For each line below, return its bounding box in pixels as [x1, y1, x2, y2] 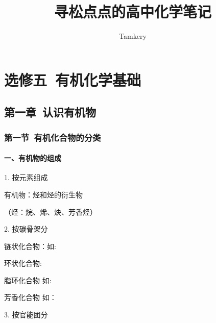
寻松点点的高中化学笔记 [54, 1, 211, 22]
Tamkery [119, 31, 147, 41]
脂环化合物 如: [4, 275, 52, 285]
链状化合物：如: [4, 240, 56, 251]
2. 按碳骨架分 [4, 223, 48, 234]
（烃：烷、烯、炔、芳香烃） [4, 206, 97, 217]
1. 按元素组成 [4, 172, 48, 183]
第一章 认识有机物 [4, 104, 97, 120]
